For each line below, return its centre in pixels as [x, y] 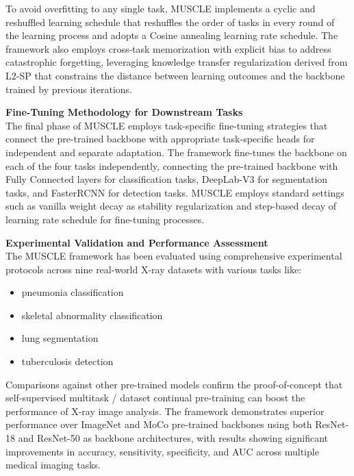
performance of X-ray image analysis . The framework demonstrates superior [165, 411]
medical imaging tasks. [53, 465]
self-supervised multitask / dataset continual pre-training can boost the [155, 398]
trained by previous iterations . [69, 89]
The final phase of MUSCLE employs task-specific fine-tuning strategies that [167, 125]
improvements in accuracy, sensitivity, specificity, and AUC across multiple [162, 451]
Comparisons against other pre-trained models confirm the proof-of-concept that [174, 384]
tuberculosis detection [67, 361]
